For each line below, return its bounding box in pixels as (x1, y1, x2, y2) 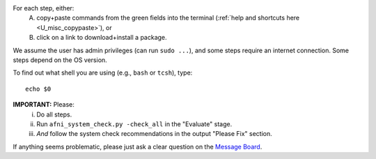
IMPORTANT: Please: (13, 100, 75, 109)
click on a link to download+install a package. (36, 33, 167, 42)
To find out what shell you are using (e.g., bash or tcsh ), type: (13, 68, 193, 77)
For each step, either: (13, 4, 75, 12)
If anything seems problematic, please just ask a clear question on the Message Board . (13, 142, 263, 151)
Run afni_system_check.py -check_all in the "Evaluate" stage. (36, 119, 233, 128)
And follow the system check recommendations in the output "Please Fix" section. (36, 130, 273, 138)
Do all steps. (36, 110, 72, 119)
